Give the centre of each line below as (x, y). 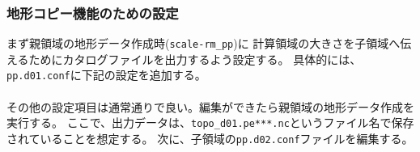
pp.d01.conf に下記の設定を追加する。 (106, 75)
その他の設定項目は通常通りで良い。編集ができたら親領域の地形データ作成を (210, 106)
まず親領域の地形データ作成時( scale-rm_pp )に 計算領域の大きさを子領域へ (204, 43)
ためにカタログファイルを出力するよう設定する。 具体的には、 (195, 59)
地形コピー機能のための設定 (93, 13)
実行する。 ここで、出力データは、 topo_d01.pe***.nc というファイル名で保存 (210, 122)
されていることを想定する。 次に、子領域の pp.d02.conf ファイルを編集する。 (210, 138)
